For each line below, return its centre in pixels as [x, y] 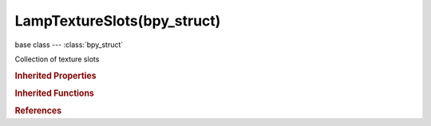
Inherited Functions [55, 93]
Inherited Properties [56, 76]
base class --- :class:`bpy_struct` [69, 45]
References [38, 111]
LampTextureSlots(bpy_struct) [118, 21]
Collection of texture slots [57, 59]
